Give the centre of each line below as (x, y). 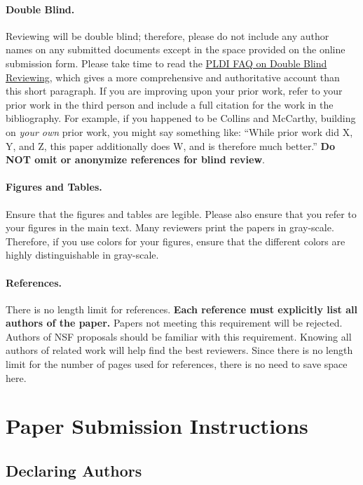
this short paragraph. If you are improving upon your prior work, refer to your (174, 91)
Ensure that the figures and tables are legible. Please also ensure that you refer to (181, 213)
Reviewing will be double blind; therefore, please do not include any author (167, 35)
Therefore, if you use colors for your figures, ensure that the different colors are (176, 241)
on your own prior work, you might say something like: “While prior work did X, (179, 131)
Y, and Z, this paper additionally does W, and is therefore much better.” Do (170, 145)
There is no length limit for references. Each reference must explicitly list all (181, 309)
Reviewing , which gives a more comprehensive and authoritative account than (173, 77)
